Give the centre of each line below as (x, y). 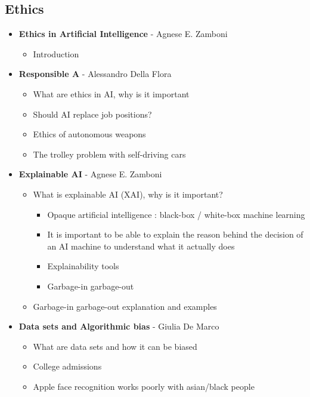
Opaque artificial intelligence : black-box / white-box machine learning (176, 214)
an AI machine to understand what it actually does (141, 246)
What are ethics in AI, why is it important (111, 93)
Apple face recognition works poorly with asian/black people (144, 386)
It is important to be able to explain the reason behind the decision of (175, 234)
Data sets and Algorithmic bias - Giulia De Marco (119, 326)
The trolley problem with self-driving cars (109, 154)
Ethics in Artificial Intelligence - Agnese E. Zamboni (123, 34)
